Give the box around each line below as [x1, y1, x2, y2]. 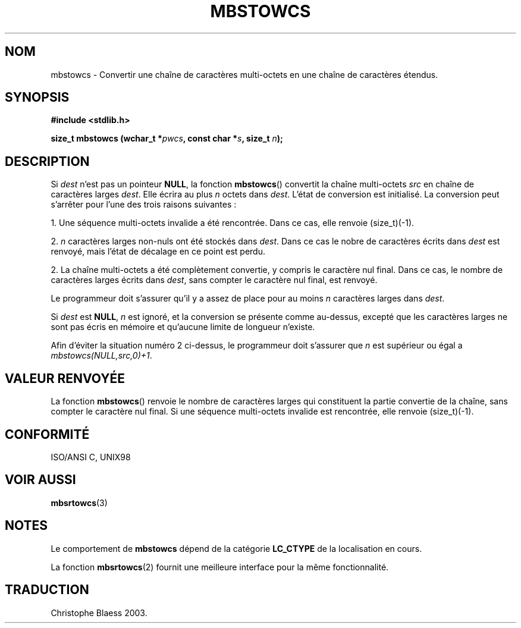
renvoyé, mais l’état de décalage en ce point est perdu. [51, 246, 265, 257]
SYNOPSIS [5, 90, 70, 105]
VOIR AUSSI [5, 472, 76, 488]
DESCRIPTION [5, 153, 90, 169]
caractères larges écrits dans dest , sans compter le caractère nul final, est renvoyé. [51, 275, 378, 285]
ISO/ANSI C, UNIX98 [51, 451, 131, 462]
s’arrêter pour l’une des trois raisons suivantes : [51, 199, 237, 210]
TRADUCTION [5, 582, 89, 598]
